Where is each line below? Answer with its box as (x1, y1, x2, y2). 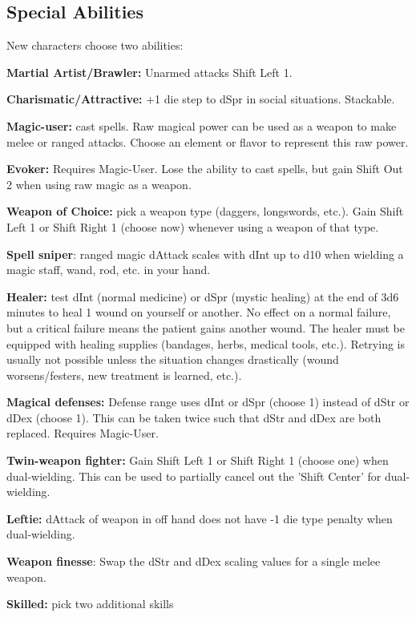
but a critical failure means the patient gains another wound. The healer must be (6, 319, 405, 336)
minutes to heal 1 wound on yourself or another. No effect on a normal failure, (6, 304, 391, 321)
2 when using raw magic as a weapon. (6, 175, 192, 192)
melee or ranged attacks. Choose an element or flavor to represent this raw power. (6, 133, 409, 150)
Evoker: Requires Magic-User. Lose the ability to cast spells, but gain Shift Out (6, 160, 403, 177)
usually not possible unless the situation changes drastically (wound (6, 351, 339, 368)
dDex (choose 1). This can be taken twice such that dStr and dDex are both (6, 409, 382, 425)
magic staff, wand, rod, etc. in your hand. (6, 261, 211, 278)
